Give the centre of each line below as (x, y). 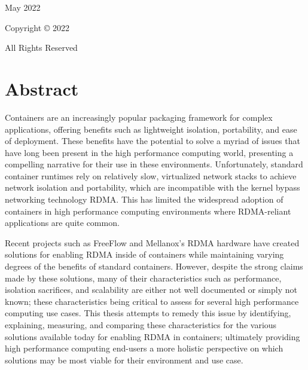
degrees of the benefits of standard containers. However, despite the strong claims (154, 266)
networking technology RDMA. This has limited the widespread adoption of (144, 199)
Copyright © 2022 (37, 27)
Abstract (42, 88)
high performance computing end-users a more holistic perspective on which (144, 348)
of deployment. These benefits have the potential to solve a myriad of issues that (153, 141)
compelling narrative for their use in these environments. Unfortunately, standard (154, 164)
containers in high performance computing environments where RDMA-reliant (148, 211)
